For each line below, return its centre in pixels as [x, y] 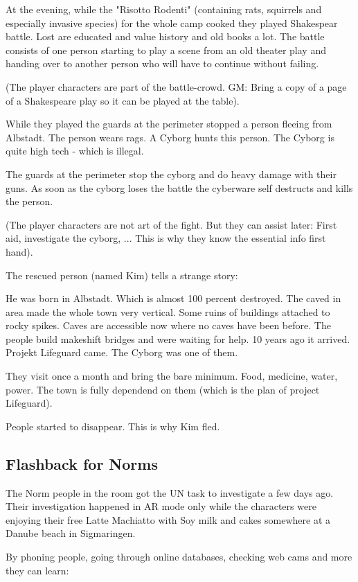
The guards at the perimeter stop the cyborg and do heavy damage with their [171, 174]
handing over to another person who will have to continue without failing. [162, 63]
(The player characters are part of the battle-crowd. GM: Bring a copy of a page [176, 86]
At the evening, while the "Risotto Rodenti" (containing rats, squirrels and [164, 9]
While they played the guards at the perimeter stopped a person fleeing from [169, 124]
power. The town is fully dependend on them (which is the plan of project [163, 389]
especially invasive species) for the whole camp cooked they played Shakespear [172, 23]
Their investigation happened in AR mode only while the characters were [161, 506]
